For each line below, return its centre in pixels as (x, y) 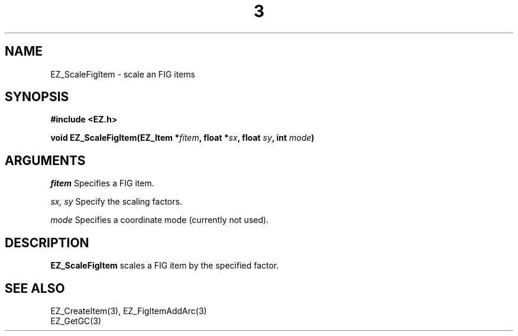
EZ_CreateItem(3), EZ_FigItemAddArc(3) (129, 311)
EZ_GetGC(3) (76, 321)
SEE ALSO (35, 288)
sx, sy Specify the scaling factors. (116, 202)
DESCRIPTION (47, 243)
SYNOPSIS (37, 97)
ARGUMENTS (45, 160)
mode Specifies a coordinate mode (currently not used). (160, 220)
